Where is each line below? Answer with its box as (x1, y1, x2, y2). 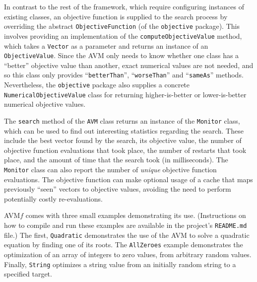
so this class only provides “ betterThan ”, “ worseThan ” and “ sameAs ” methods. (4, 70, 244, 80)
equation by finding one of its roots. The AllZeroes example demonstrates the (4, 239, 243, 250)
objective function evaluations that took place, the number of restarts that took (4, 144, 247, 155)
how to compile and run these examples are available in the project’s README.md (4, 220, 247, 230)
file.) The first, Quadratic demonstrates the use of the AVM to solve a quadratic (4, 229, 250, 240)
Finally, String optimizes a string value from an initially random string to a (4, 259, 236, 269)
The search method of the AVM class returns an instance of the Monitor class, (4, 115, 240, 126)
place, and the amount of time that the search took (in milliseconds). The (4, 154, 228, 165)
